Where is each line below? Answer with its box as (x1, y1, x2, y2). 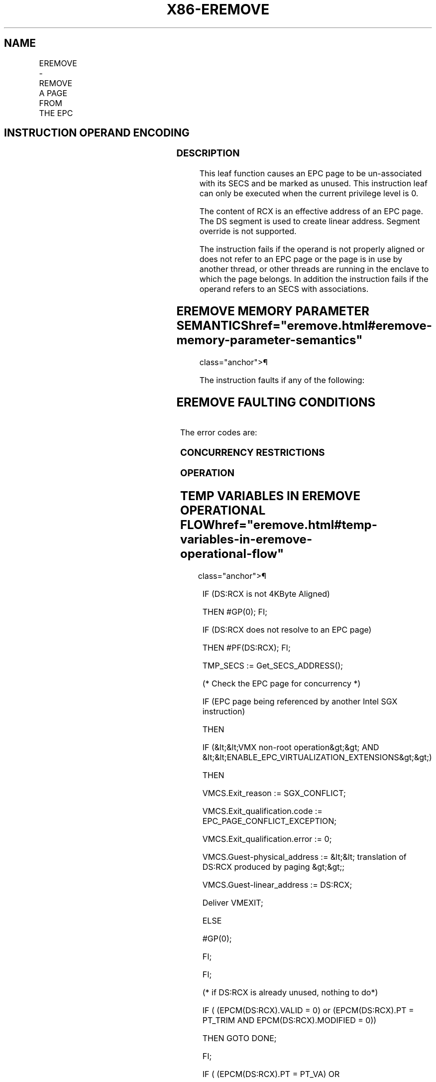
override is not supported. (199, 226, 297, 237)
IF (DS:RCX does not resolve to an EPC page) (202, 625, 372, 635)
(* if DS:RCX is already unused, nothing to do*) (202, 987, 378, 998)
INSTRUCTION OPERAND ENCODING (4, 127, 190, 139)
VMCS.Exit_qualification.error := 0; (202, 834, 332, 844)
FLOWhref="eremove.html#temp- (180, 518, 377, 533)
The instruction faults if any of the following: (199, 375, 365, 385)
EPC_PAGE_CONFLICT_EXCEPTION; (202, 816, 337, 826)
